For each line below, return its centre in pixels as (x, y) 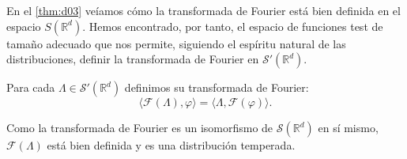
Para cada (31, 87)
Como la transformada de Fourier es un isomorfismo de (140, 128)
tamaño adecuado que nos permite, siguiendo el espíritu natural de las (176, 43)
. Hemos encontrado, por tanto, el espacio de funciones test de (233, 26)
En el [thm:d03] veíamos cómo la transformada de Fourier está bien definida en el (203, 10)
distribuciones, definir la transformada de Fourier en (133, 59)
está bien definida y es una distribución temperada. (171, 145)
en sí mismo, (348, 128)
